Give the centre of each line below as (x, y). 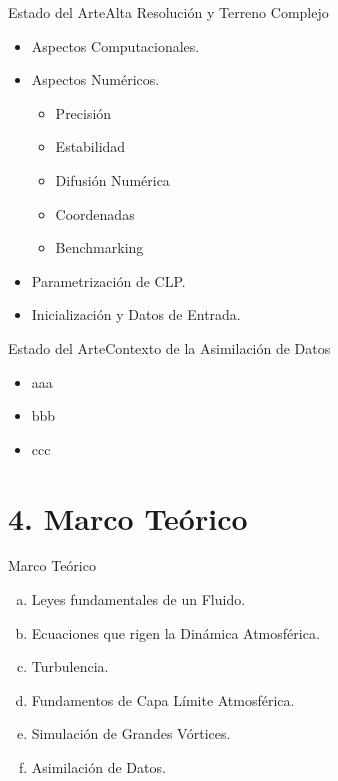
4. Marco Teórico (128, 517)
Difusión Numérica (112, 179)
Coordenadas (95, 213)
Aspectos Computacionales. (115, 45)
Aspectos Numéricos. (95, 79)
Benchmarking (99, 247)
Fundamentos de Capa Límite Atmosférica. (163, 699)
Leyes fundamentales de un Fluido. (138, 599)
